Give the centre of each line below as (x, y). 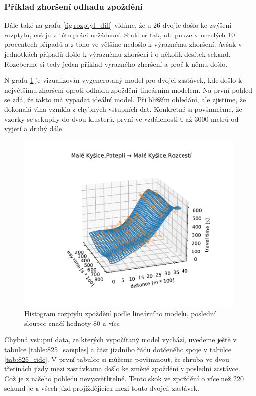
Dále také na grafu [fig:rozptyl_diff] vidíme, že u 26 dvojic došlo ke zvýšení (118, 25)
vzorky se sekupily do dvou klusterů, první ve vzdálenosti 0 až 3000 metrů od (122, 119)
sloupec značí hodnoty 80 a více (72, 323)
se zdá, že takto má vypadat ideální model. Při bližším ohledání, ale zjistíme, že (125, 99)
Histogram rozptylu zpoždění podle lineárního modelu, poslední (120, 313)
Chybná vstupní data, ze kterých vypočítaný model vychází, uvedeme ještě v (121, 340)
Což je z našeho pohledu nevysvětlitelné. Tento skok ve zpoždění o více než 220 (124, 378)
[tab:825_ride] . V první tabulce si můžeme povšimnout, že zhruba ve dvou (117, 359)
